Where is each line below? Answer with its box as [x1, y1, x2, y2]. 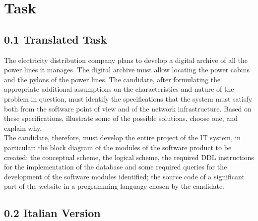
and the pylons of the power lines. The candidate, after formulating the [4, 74, 221, 84]
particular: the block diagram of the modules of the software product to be [4, 142, 232, 152]
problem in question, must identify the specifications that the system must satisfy [4, 93, 253, 104]
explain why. [4, 122, 42, 133]
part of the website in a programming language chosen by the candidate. [4, 181, 224, 191]
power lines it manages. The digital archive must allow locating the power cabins [4, 64, 250, 75]
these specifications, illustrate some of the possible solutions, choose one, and [4, 113, 238, 123]
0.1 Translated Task [4, 31, 107, 47]
